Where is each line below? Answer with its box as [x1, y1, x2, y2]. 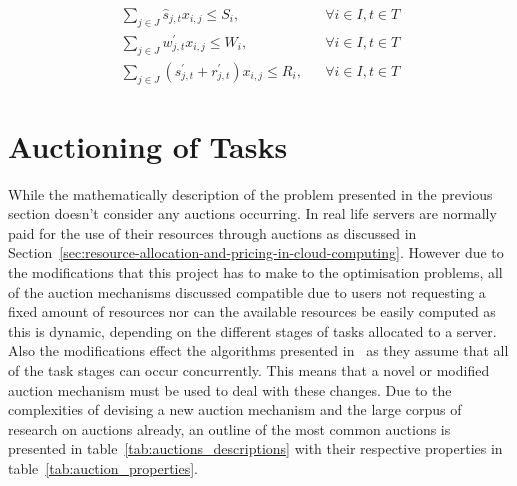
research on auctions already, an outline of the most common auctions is [8, 418, 451, 439]
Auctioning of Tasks [8, 125, 288, 166]
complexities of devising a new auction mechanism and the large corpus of [8, 399, 462, 420]
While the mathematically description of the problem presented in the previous [8, 183, 493, 204]
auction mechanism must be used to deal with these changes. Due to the [8, 379, 452, 400]
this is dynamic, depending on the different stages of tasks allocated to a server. [8, 320, 497, 341]
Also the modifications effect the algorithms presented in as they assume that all [8, 340, 509, 361]
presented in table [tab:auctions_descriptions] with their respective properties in [8, 438, 503, 459]
